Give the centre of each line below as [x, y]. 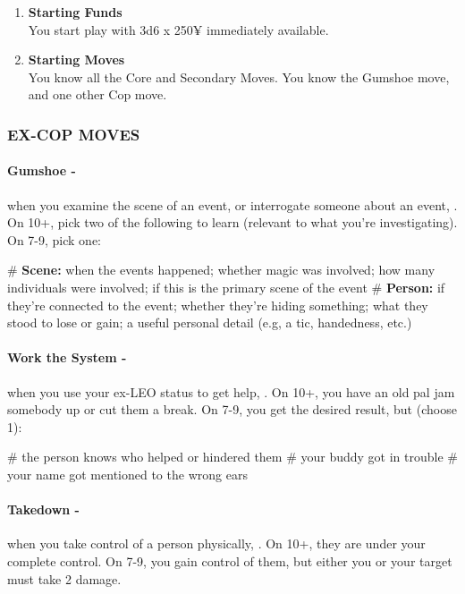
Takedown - [43, 509]
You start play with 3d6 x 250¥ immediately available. [178, 29]
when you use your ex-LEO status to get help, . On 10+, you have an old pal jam [231, 391]
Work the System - [67, 357]
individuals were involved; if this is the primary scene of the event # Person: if [226, 287]
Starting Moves [76, 59]
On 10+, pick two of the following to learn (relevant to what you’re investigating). [232, 222]
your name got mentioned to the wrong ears [127, 474]
